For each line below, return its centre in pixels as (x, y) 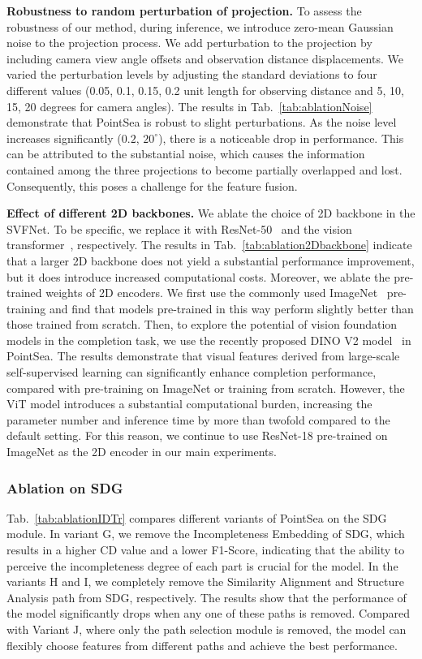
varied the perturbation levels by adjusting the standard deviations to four (192, 74)
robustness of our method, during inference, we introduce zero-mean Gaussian (200, 26)
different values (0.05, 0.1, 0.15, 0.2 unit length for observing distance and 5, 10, (205, 90)
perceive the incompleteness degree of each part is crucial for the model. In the (202, 565)
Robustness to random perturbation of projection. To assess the (184, 11)
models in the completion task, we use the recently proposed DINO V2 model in (209, 340)
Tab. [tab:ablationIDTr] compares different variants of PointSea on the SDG (197, 517)
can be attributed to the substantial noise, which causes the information (186, 154)
